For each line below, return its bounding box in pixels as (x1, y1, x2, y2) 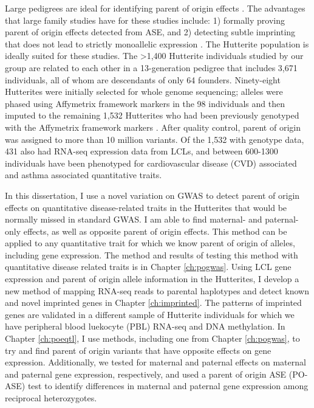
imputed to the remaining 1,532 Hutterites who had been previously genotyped (5, 109, 299, 122)
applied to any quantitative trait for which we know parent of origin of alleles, (5, 237, 295, 249)
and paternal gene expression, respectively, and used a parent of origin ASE (5, 367, 287, 380)
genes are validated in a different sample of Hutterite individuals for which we (5, 308, 295, 320)
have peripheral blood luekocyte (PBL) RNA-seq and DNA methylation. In (5, 320, 285, 333)
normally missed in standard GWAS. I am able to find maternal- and (5, 213, 262, 226)
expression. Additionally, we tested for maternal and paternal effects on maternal (5, 356, 306, 368)
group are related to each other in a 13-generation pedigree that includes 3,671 (5, 61, 298, 74)
